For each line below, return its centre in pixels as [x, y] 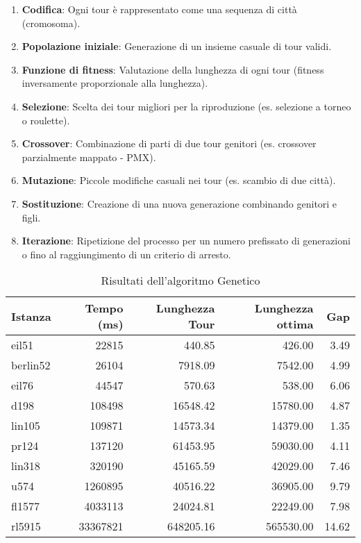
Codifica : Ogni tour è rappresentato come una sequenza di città [159, 9]
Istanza [31, 316]
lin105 [26, 426]
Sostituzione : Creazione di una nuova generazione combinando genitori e [179, 203]
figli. [31, 217]
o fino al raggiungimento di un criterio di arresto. [126, 254]
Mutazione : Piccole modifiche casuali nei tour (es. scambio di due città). [179, 180]
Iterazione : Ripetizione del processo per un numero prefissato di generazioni [186, 241]
